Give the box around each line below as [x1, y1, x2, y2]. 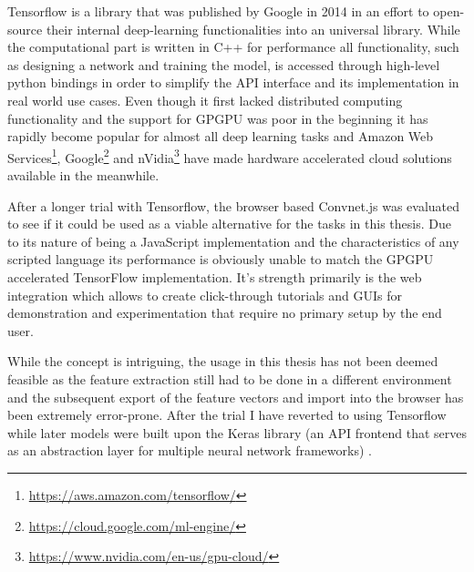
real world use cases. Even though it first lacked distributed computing [7, 90, 403, 109]
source [7, 19, 43, 38]
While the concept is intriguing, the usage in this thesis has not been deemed [7, 352, 438, 371]
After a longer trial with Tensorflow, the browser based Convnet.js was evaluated [7, 196, 460, 215]
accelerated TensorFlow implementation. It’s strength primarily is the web [7, 267, 422, 286]
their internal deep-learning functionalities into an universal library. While [46, 19, 460, 38]
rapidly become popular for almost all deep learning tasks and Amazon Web [7, 127, 434, 146]
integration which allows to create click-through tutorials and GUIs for [7, 285, 402, 304]
